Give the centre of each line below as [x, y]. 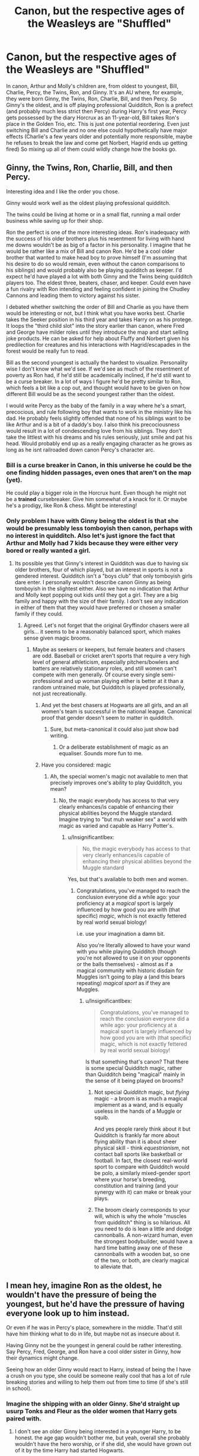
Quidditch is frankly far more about [137, 1135]
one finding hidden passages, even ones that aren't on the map [99, 472]
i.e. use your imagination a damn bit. [121, 934]
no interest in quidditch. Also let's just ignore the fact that [91, 536]
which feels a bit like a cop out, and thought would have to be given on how [98, 388]
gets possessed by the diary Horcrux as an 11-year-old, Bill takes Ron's [93, 118]
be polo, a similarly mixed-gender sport [142, 1173]
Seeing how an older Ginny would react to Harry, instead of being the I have [99, 1369]
